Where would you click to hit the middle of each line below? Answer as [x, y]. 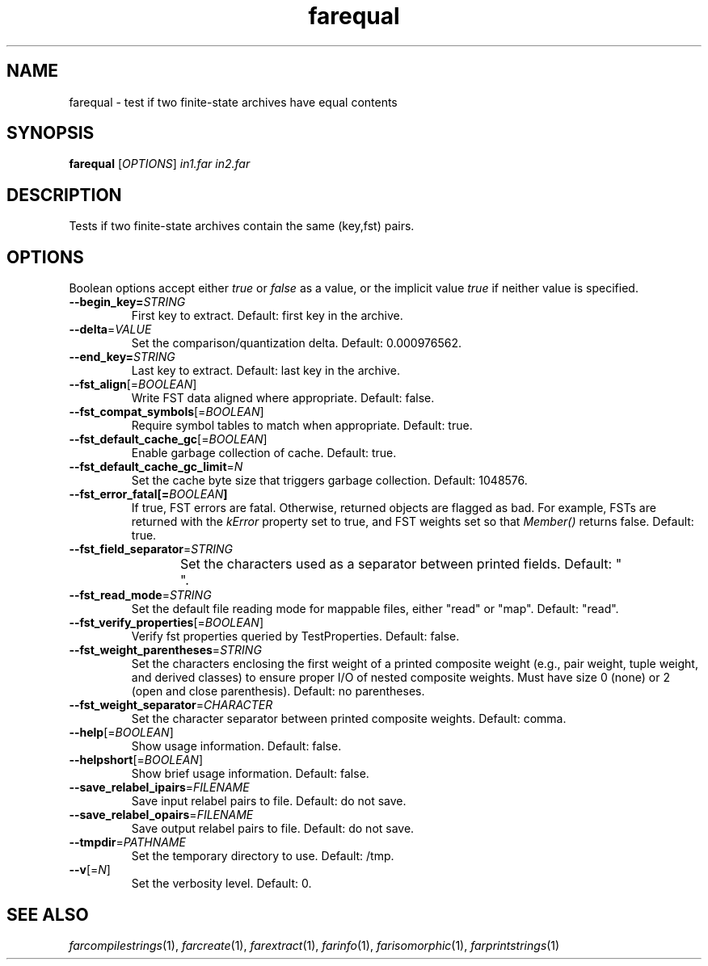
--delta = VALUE [110, 330]
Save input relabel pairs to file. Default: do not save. [269, 801]
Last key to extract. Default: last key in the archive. [265, 371]
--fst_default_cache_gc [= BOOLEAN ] [168, 439]
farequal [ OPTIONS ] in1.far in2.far [160, 164]
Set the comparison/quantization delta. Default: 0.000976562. [296, 343]
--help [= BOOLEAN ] [121, 733]
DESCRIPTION [64, 195]
